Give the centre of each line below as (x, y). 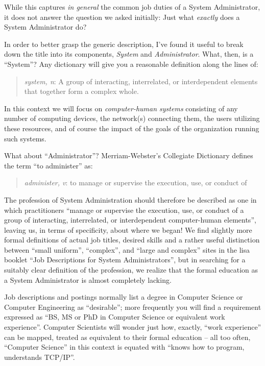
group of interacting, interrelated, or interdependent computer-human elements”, (130, 220)
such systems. (25, 138)
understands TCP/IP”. (40, 357)
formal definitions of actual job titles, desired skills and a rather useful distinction (132, 240)
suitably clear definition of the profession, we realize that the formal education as (131, 270)
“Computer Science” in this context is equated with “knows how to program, (124, 347)
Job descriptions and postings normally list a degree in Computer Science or (124, 297)
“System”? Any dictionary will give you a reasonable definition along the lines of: (131, 64)
